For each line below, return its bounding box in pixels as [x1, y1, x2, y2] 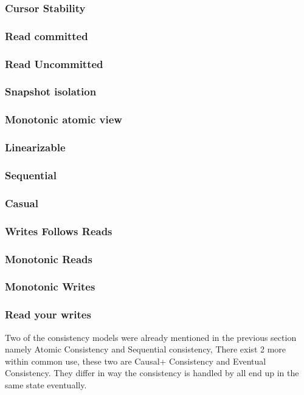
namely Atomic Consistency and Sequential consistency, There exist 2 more [5, 343, 286, 355]
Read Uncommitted [5, 56, 103, 71]
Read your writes [5, 307, 91, 322]
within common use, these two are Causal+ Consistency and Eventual [5, 354, 266, 367]
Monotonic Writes [5, 279, 95, 294]
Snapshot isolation [5, 84, 97, 99]
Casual [5, 195, 38, 210]
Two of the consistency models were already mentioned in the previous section [5, 331, 297, 343]
